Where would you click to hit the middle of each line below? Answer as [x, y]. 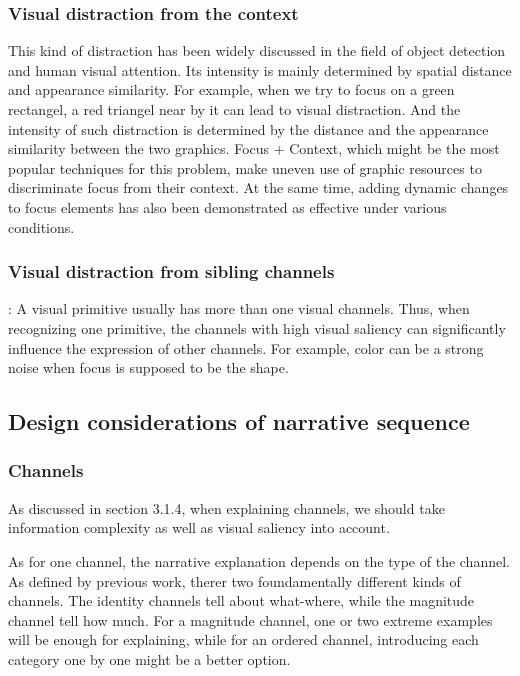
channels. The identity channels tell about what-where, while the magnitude [241, 600]
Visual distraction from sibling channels [171, 271]
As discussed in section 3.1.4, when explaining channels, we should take [226, 507]
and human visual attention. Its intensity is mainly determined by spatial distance [260, 69]
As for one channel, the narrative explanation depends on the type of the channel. [259, 560]
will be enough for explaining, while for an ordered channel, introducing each [243, 639]
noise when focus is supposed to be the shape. [148, 367]
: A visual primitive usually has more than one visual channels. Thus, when [239, 308]
